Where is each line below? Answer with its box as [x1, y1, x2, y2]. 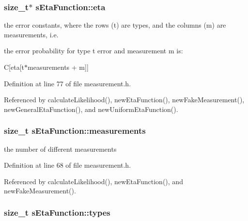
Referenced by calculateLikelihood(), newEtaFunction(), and [4, 176, 183, 186]
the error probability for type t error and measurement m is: [4, 46, 183, 56]
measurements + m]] [28, 62, 89, 72]
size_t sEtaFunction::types [4, 206, 110, 218]
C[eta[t [4, 62, 24, 72]
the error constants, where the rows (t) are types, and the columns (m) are [4, 20, 226, 30]
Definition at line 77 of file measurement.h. [4, 78, 131, 88]
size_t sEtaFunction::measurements [4, 125, 146, 137]
